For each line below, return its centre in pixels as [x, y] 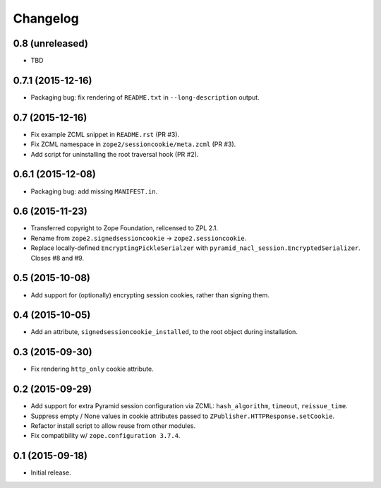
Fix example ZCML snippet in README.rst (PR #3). [105, 134]
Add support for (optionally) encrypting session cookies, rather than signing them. [150, 295]
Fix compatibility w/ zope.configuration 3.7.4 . [105, 436]
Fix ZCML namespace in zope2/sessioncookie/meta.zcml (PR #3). [133, 144]
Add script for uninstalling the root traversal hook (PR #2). [115, 154]
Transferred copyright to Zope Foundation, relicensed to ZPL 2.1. [125, 228]
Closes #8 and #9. [58, 258]
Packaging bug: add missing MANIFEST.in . [94, 191]
